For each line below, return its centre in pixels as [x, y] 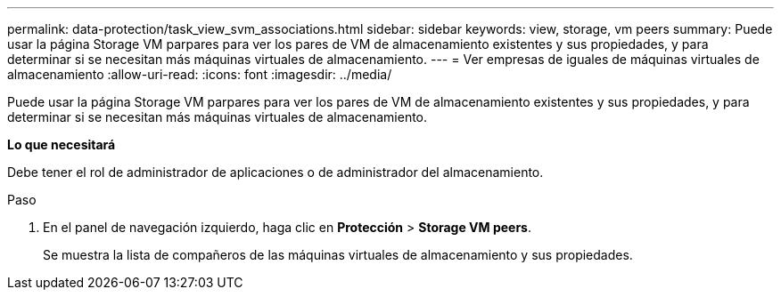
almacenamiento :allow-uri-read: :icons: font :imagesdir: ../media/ [200, 74]
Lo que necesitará [62, 144]
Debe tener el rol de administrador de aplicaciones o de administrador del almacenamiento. [275, 172]
